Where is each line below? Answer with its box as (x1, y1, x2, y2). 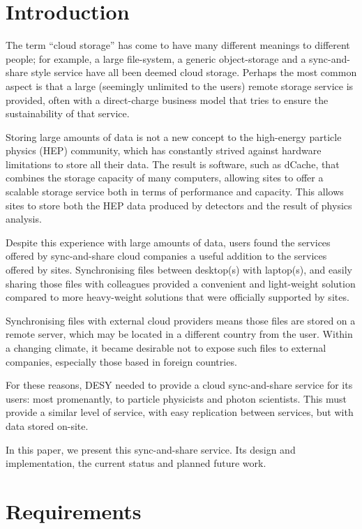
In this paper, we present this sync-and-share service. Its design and (6, 442, 296, 456)
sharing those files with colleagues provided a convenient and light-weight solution (6, 276, 356, 290)
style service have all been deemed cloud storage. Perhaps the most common (31, 65, 357, 80)
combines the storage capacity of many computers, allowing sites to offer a (6, 170, 324, 185)
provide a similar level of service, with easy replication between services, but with (6, 405, 354, 419)
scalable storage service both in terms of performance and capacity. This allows (6, 184, 344, 199)
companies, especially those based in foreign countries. (6, 354, 237, 368)
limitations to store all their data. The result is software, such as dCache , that (6, 156, 340, 171)
